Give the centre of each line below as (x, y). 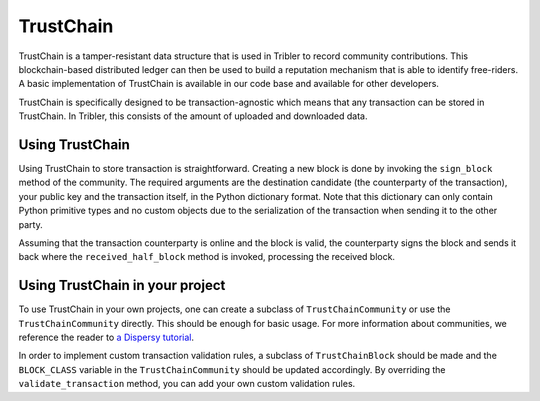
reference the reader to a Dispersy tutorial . (106, 337)
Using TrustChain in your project (122, 285)
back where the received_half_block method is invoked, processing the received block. (206, 257)
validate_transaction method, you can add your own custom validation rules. (187, 384)
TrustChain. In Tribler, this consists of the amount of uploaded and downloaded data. (193, 116)
